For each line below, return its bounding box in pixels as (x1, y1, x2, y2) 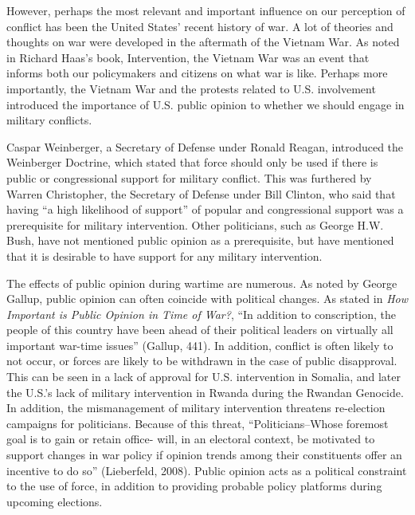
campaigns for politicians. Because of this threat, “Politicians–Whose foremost (6, 415, 389, 431)
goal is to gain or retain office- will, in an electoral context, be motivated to (6, 430, 375, 447)
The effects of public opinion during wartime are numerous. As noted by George (6, 274, 397, 291)
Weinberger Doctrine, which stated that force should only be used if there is (6, 154, 378, 171)
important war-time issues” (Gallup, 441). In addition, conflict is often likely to (6, 336, 393, 353)
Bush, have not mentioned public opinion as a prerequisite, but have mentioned (6, 232, 394, 249)
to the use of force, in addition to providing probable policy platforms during (6, 478, 382, 494)
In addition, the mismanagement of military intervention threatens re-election (6, 399, 386, 416)
